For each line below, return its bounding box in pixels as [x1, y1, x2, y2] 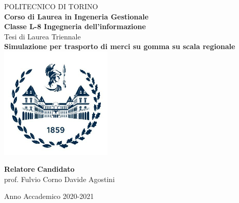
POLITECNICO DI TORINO [4, 1, 98, 11]
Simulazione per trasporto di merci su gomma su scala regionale [4, 41, 235, 52]
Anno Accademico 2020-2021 [4, 191, 94, 201]
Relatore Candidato [4, 164, 75, 174]
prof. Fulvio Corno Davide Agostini [4, 173, 115, 184]
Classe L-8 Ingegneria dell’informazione [4, 21, 146, 32]
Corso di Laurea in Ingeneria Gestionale [4, 11, 149, 21]
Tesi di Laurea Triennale [4, 31, 81, 41]
